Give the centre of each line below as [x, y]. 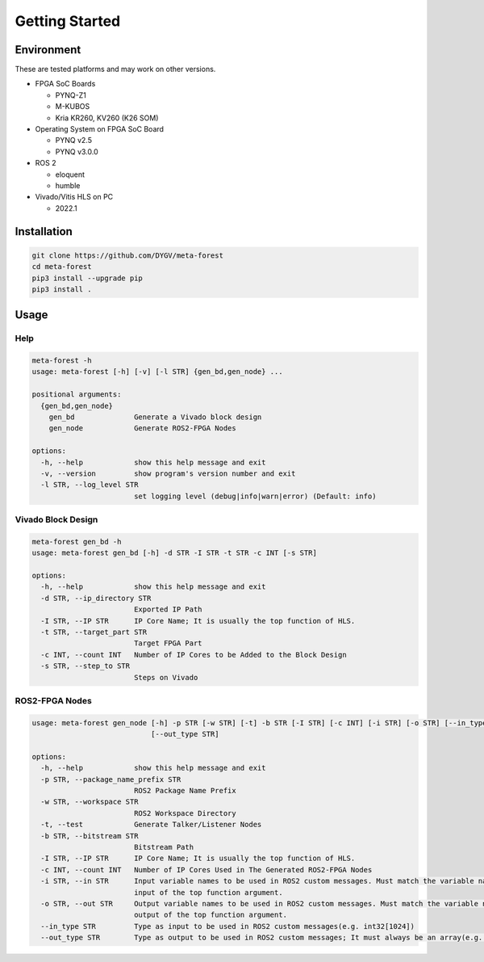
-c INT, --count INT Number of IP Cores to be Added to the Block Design [194, 655]
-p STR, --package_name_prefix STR [111, 779]
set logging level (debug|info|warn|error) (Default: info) [255, 496]
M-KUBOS [73, 107]
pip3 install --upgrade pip [87, 278]
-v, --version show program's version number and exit [168, 473]
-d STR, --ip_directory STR [96, 598]
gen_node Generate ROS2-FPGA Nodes [143, 428]
